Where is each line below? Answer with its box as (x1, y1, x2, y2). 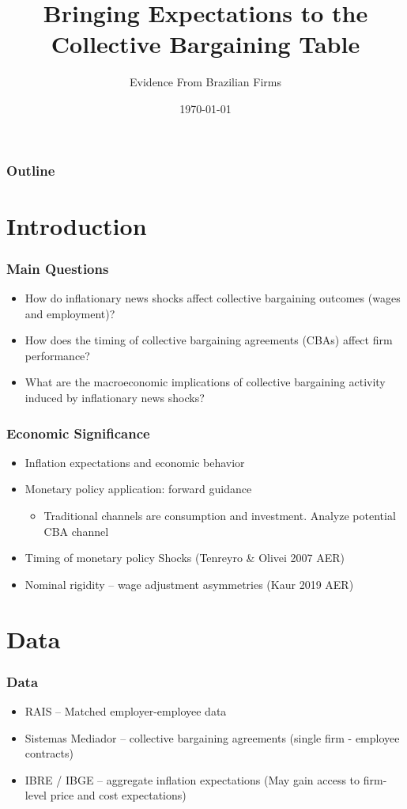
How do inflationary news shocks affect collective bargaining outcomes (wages (24, 290, 401, 306)
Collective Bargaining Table (51, 28, 360, 60)
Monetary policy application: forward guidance (24, 480, 252, 497)
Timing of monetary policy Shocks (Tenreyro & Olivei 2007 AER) (24, 549, 345, 566)
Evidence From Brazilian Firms (130, 74, 281, 90)
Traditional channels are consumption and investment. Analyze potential (43, 507, 396, 523)
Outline (6, 160, 55, 180)
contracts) (24, 745, 73, 762)
